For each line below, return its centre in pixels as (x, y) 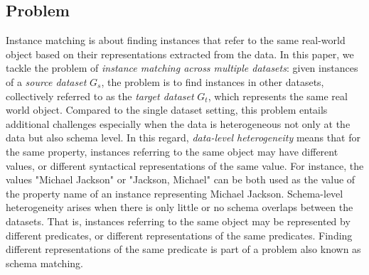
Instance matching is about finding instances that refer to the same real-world (176, 40)
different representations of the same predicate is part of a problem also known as (183, 249)
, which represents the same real (278, 96)
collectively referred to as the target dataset (100, 96)
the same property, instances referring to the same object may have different (172, 151)
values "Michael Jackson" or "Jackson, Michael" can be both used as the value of (181, 179)
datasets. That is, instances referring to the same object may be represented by (178, 221)
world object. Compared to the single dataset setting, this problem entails (167, 110)
